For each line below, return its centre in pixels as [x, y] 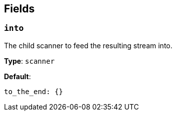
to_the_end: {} [34, 91]
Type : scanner [29, 61]
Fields [19, 9]
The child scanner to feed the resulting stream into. [88, 45]
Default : [17, 76]
